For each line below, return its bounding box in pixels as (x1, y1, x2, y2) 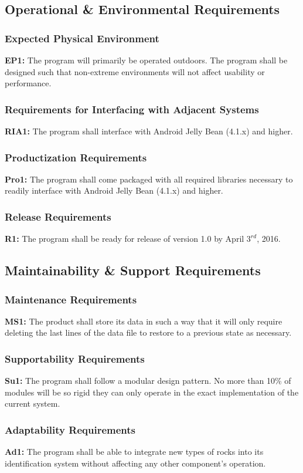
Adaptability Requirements (5, 422, 135, 437)
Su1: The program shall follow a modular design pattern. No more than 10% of (5, 374, 291, 387)
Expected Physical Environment (5, 31, 159, 45)
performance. (5, 77, 52, 89)
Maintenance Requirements (5, 292, 137, 306)
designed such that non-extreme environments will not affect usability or (5, 65, 265, 77)
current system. (5, 397, 60, 410)
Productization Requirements (5, 150, 147, 164)
